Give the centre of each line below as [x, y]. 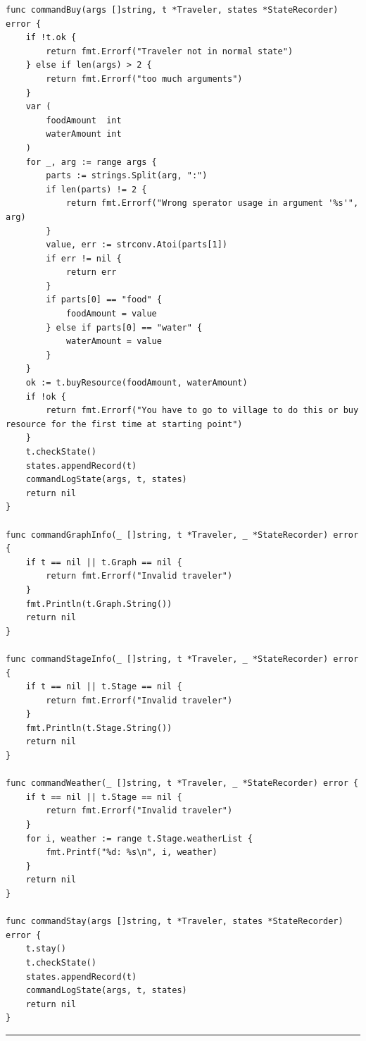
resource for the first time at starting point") [124, 424]
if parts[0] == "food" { [104, 300]
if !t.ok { [51, 38]
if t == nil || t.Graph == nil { [104, 562]
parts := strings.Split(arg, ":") [127, 176]
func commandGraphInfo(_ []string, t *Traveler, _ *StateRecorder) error [182, 535]
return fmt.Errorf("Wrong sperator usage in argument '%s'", [212, 203]
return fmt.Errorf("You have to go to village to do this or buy [202, 411]
